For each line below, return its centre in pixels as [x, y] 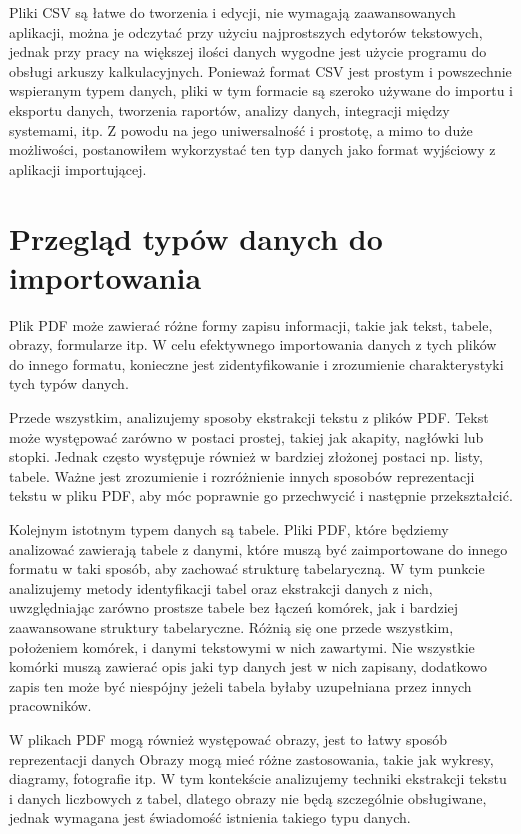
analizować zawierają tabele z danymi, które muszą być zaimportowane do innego [258, 548]
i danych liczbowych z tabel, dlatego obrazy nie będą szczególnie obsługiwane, [248, 797]
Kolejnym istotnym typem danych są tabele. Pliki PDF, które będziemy [229, 529]
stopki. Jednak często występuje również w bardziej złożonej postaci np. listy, [246, 456]
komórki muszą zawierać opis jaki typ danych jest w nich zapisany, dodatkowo [248, 666]
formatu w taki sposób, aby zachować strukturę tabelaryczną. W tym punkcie [247, 568]
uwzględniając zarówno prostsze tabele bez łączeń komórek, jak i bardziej [234, 607]
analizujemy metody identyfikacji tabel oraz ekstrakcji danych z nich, [221, 587]
